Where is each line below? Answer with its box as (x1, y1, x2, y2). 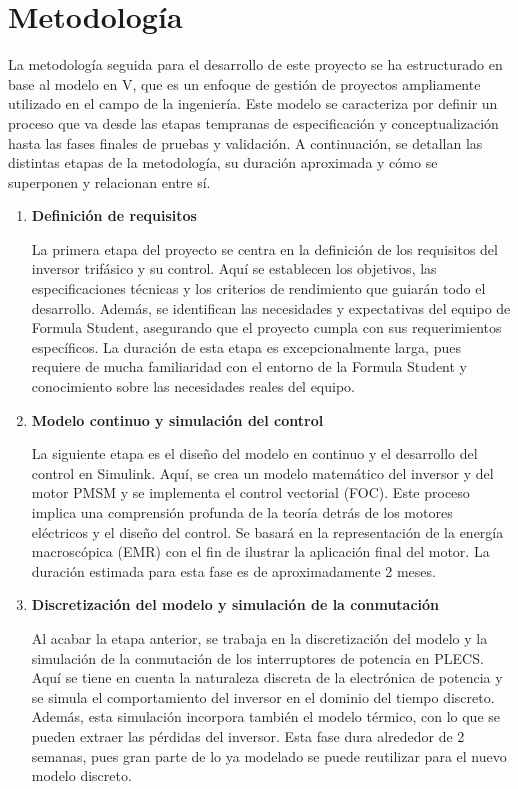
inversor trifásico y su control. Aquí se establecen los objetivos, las (31, 258, 437, 279)
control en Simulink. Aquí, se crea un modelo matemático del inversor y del (31, 462, 494, 483)
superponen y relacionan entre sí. (8, 171, 211, 192)
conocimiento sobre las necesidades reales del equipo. (31, 376, 355, 397)
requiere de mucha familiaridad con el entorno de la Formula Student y (31, 356, 467, 377)
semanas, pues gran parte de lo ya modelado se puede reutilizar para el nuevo (31, 745, 507, 766)
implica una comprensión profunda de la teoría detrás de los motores (31, 502, 453, 522)
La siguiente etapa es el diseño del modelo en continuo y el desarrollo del (31, 443, 478, 464)
